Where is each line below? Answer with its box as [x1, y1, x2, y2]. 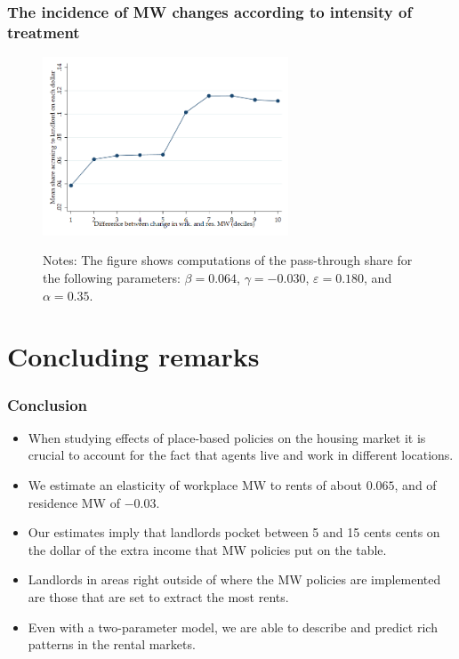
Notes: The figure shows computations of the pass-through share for [43, 251, 413, 269]
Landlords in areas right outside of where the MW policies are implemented [28, 570, 441, 589]
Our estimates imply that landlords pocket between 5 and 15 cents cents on [28, 523, 440, 542]
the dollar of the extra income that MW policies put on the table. [28, 540, 387, 559]
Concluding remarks [7, 338, 260, 374]
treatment [7, 20, 80, 43]
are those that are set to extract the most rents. [28, 587, 289, 606]
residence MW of [28, 493, 120, 511]
